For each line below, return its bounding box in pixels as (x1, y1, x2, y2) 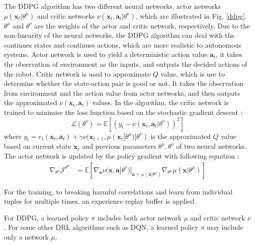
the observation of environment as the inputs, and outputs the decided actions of (4, 58, 248, 69)
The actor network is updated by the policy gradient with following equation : (4, 150, 239, 161)
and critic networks (37, 10, 95, 21)
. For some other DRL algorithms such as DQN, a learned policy (4, 222, 198, 232)
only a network (4, 231, 49, 242)
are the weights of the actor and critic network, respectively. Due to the (34, 20, 250, 30)
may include (207, 222, 243, 232)
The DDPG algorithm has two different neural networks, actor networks (4, 1, 221, 11)
